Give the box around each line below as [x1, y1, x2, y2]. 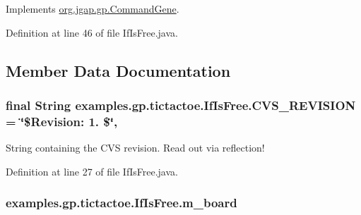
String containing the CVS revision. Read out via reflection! [6, 140, 265, 155]
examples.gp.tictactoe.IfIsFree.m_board [6, 194, 237, 211]
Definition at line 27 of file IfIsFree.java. [6, 164, 178, 178]
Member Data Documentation [6, 59, 231, 81]
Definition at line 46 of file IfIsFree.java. [6, 25, 178, 39]
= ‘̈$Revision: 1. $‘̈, [6, 112, 118, 130]
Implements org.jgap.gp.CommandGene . [6, 1, 179, 16]
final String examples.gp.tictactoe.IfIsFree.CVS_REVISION [6, 96, 356, 113]
